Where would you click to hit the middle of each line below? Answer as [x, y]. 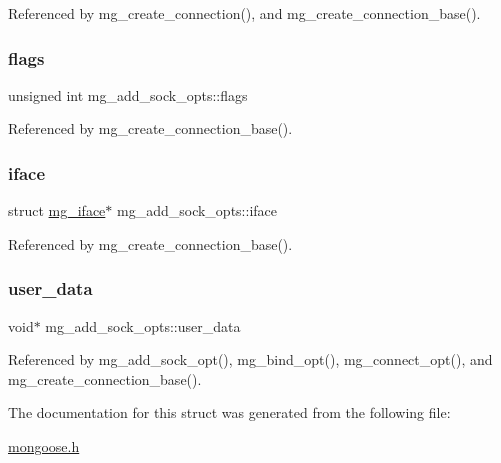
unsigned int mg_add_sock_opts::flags [128, 94]
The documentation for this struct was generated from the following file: [229, 412]
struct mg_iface [57, 210]
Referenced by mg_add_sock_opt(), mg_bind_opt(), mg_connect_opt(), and [250, 359]
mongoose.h [44, 446]
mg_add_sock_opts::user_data [143, 325]
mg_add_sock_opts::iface [197, 210]
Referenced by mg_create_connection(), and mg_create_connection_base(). [244, 13]
